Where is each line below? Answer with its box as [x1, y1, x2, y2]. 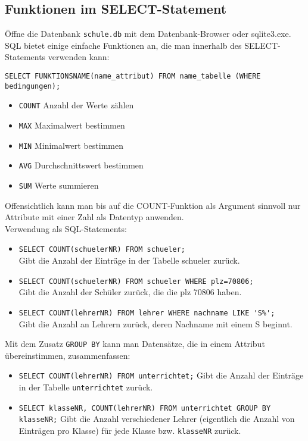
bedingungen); [5, 82, 61, 90]
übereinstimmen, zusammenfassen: [5, 349, 130, 361]
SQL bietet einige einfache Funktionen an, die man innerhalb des [5, 39, 242, 51]
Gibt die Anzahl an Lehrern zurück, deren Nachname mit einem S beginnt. [18, 317, 293, 330]
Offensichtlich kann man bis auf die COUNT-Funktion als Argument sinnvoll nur [5, 199, 301, 211]
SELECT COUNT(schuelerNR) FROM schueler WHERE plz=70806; [18, 277, 254, 286]
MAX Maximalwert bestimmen [18, 119, 125, 132]
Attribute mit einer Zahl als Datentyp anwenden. [5, 211, 184, 223]
